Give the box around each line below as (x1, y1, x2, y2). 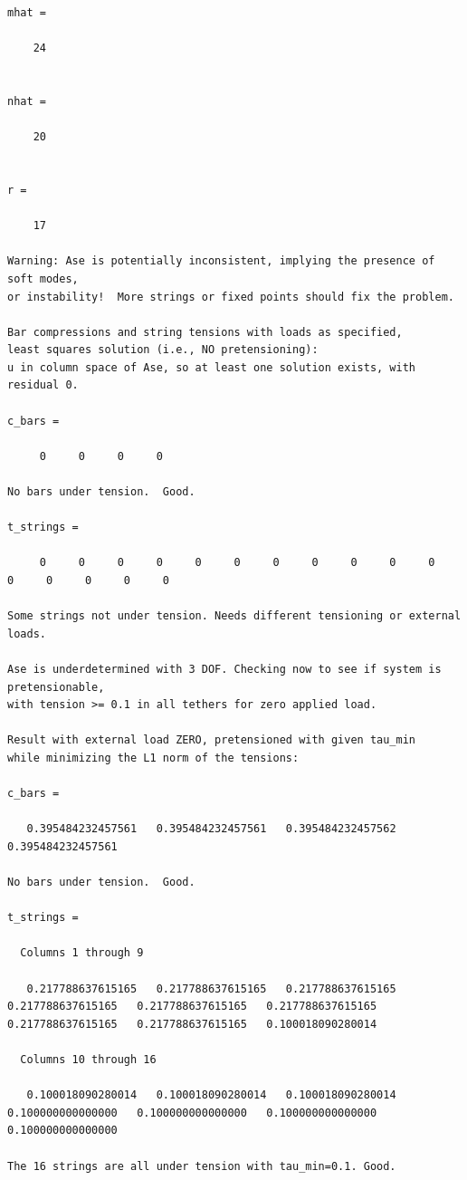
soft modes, (7, 272, 79, 285)
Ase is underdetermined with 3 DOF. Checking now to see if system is (7, 662, 442, 676)
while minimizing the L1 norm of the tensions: (7, 751, 300, 764)
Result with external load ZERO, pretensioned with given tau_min (7, 734, 416, 747)
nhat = (7, 94, 46, 108)
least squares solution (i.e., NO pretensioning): (7, 343, 319, 357)
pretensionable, (7, 680, 105, 694)
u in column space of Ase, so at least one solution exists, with (7, 360, 416, 374)
